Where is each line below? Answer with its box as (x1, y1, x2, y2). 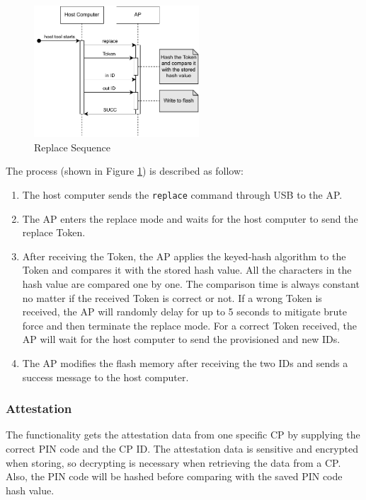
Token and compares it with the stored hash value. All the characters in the (22, 262, 352, 277)
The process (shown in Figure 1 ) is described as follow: (6, 163, 244, 178)
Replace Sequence (34, 139, 110, 154)
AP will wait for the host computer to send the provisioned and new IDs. (22, 332, 341, 347)
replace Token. (22, 225, 86, 240)
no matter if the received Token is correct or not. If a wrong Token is (22, 290, 322, 305)
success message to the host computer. (22, 369, 189, 384)
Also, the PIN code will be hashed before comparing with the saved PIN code (6, 469, 343, 484)
